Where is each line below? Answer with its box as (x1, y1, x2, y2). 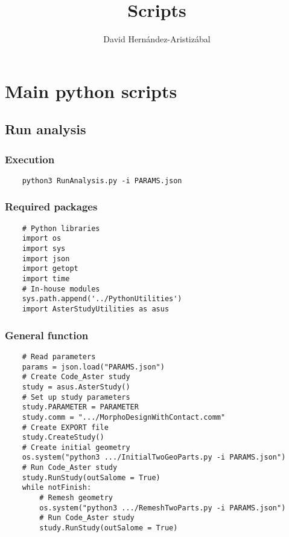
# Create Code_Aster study (22, 373, 130, 382)
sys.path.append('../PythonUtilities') (22, 295, 182, 304)
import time (22, 275, 70, 284)
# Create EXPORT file (22, 423, 109, 432)
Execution (5, 151, 55, 166)
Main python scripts (5, 78, 177, 103)
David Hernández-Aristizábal (103, 33, 211, 45)
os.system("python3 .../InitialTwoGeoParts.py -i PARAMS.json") (22, 453, 286, 462)
